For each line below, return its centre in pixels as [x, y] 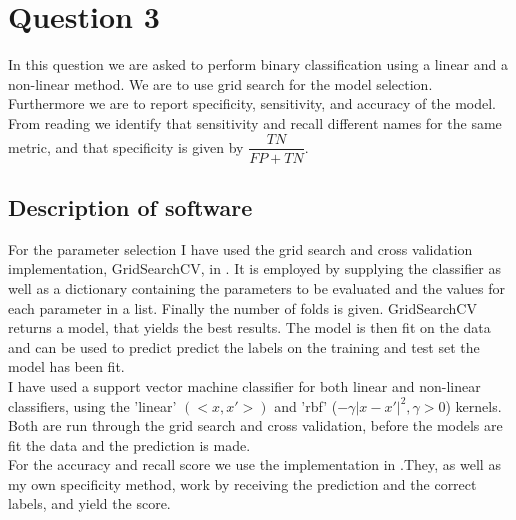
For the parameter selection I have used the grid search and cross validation [240, 248]
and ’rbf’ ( [306, 405]
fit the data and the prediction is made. [129, 444]
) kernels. [473, 405]
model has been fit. [66, 366]
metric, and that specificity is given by [126, 146]
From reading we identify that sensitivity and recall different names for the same [255, 122]
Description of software [130, 206]
